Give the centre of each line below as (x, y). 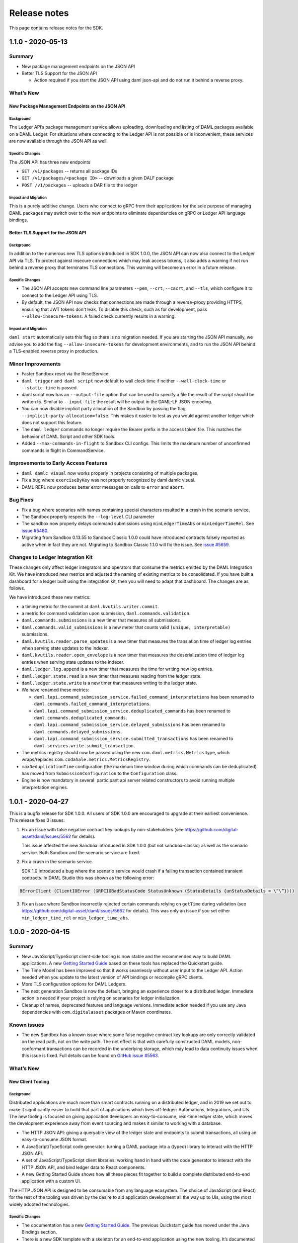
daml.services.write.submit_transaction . (84, 745)
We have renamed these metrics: (55, 690)
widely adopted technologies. (39, 1204)
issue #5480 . (35, 531)
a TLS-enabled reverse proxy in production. (54, 351)
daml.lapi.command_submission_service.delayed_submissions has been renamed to (130, 725)
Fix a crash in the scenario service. (57, 862)
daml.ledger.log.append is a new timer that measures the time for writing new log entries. (117, 669)
